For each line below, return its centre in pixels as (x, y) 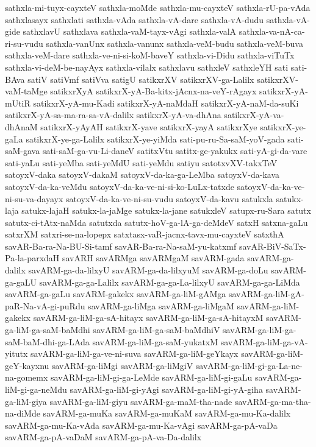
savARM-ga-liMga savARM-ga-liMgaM (161, 305)
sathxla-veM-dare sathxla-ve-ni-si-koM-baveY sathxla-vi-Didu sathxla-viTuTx (150, 55)
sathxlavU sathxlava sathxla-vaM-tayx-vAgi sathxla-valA (130, 31)
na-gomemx (27, 377)
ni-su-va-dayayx (34, 198)
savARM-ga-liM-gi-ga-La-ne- (249, 365)
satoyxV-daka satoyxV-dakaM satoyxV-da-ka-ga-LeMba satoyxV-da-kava (142, 174)
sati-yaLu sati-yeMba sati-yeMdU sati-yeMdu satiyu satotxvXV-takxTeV (141, 162)
